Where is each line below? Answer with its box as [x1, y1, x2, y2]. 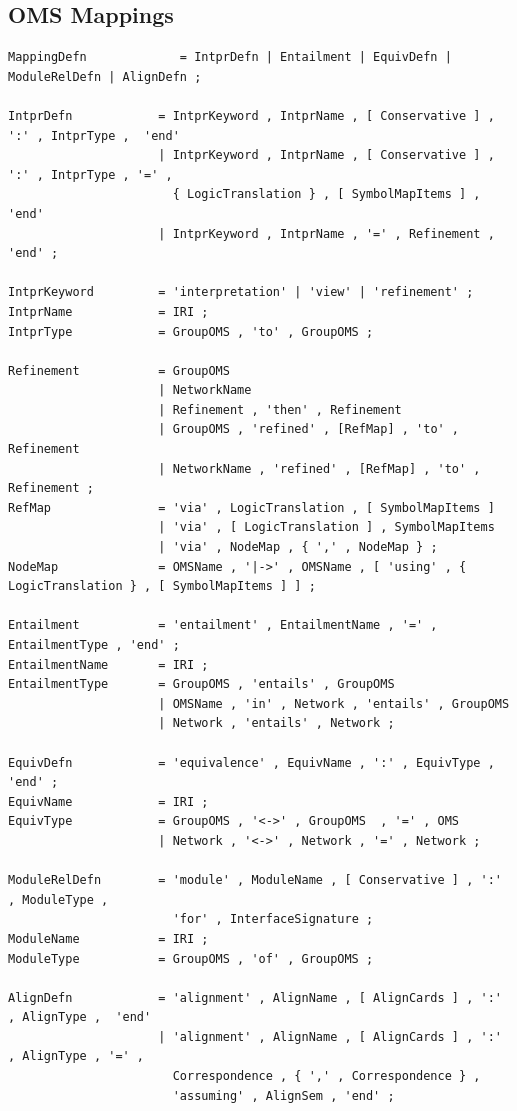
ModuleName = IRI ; [8, 931, 209, 946]
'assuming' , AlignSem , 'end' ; [172, 1088, 395, 1103]
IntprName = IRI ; [8, 304, 209, 319]
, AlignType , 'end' [8, 1010, 152, 1025]
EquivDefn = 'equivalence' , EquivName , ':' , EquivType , [8, 755, 495, 770]
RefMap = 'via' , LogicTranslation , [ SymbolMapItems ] [8, 500, 495, 515]
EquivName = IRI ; [8, 794, 209, 809]
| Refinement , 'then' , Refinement [158, 402, 402, 417]
